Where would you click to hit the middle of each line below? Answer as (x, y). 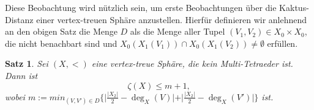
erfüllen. (282, 43)
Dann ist (21, 75)
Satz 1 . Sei (27, 64)
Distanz (19, 19)
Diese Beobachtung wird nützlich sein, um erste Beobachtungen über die (141, 7)
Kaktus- (294, 7)
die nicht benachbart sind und (61, 43)
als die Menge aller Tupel (178, 31)
